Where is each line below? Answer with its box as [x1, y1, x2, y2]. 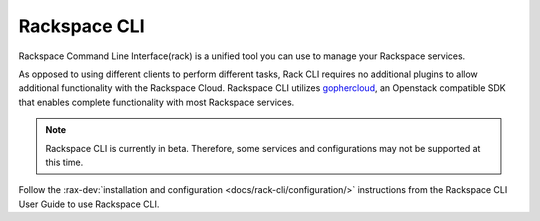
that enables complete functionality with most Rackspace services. [18, 96, 295, 108]
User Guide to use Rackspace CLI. [18, 198, 160, 210]
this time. [45, 156, 84, 168]
